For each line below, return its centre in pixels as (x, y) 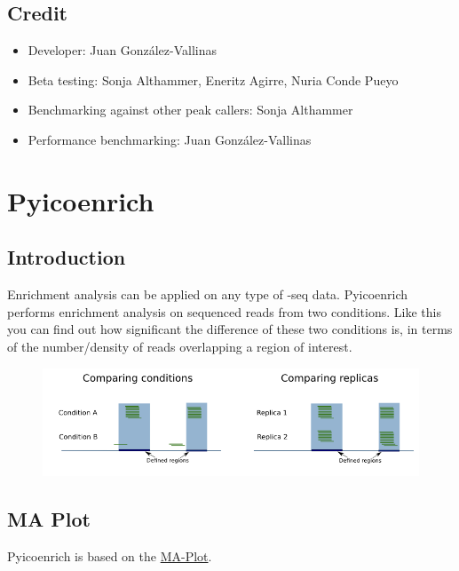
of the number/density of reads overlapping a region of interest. (180, 346)
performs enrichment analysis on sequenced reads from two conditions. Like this (224, 311)
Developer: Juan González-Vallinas (122, 50)
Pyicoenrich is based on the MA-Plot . (110, 556)
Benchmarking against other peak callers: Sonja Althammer (190, 110)
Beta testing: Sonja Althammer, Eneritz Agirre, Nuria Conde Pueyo (213, 79)
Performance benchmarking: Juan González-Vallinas (170, 139)
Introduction (67, 257)
